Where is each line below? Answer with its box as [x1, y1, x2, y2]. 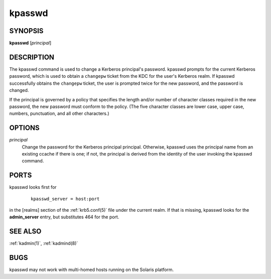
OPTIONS [9, 123, 40, 132]
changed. [9, 87, 29, 93]
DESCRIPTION [9, 53, 55, 61]
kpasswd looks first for [9, 184, 57, 190]
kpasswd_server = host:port [31, 196, 100, 202]
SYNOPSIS [9, 27, 44, 35]
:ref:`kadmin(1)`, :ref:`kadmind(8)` [9, 240, 78, 246]
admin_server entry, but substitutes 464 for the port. [9, 214, 119, 220]
